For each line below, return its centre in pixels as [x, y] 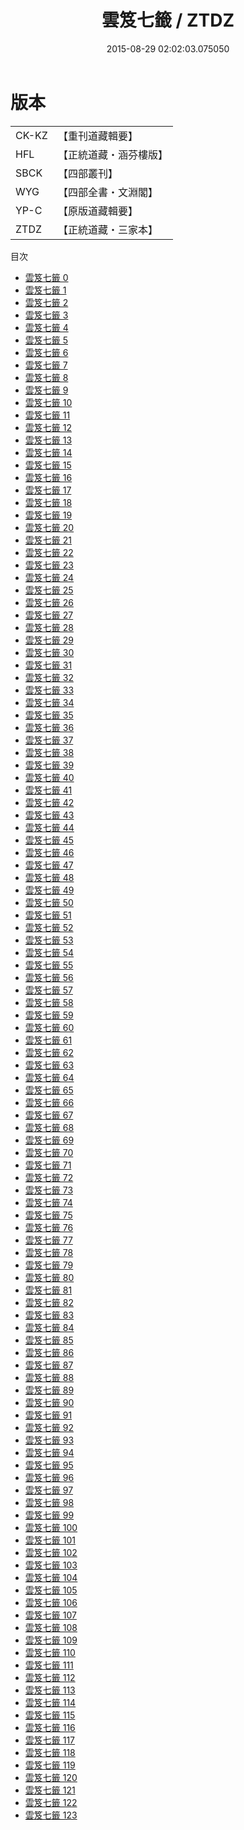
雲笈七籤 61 [48, 1040]
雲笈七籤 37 [49, 740]
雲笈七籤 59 [49, 1015]
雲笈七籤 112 [50, 1677]
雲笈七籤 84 [49, 1327]
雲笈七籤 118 [50, 1752]
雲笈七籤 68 [49, 1127]
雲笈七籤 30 [49, 652]
